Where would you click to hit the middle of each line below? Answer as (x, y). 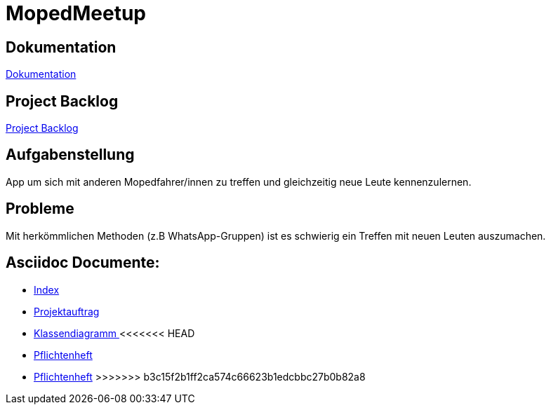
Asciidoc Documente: (83, 263)
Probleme (40, 209)
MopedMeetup (76, 13)
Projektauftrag (67, 311)
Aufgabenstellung (70, 155)
